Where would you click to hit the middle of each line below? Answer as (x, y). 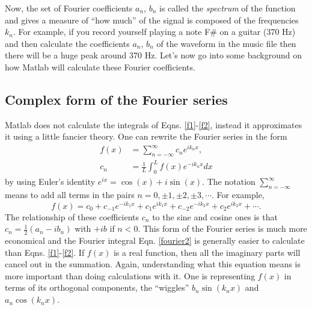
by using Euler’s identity (50, 181)
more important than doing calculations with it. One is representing (130, 275)
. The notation (229, 181)
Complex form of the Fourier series (116, 99)
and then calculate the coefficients (67, 43)
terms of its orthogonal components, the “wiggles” (97, 287)
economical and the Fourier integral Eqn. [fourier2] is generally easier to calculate (155, 240)
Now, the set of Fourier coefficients (69, 8)
